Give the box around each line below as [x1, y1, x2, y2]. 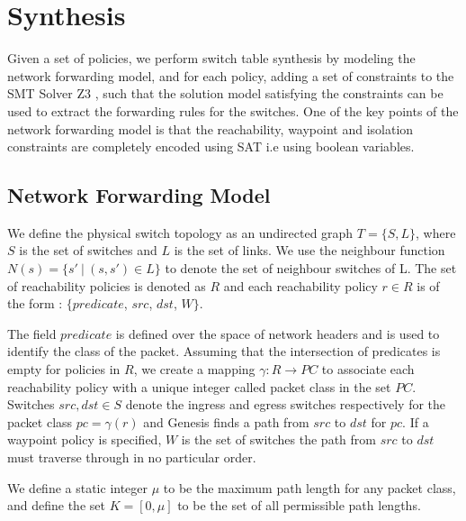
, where [416, 223, 456, 242]
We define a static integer [7, 478, 148, 497]
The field [7, 324, 57, 343]
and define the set [7, 496, 105, 515]
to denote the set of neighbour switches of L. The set [165, 259, 457, 278]
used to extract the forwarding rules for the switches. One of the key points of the [7, 101, 459, 120]
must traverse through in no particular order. [7, 448, 256, 467]
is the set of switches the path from [181, 430, 376, 449]
